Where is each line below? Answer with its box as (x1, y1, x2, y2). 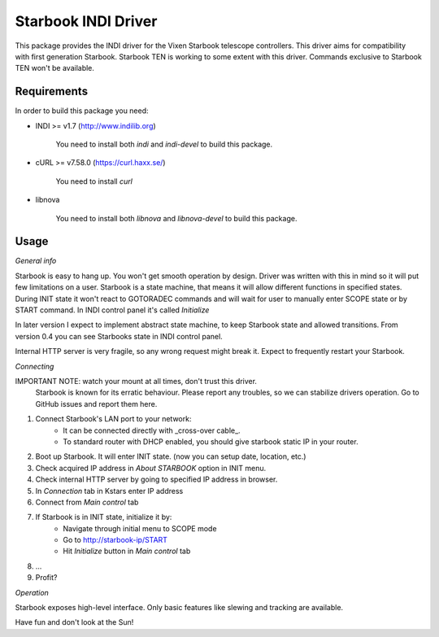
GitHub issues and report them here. (35, 399, 158, 408)
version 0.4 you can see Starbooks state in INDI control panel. (15, 331, 223, 341)
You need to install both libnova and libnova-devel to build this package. (55, 213, 298, 223)
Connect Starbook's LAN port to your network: (35, 414, 192, 424)
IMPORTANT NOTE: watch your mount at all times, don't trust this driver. (15, 377, 258, 386)
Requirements (15, 85, 89, 98)
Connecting (15, 361, 54, 371)
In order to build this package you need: (15, 106, 150, 116)
